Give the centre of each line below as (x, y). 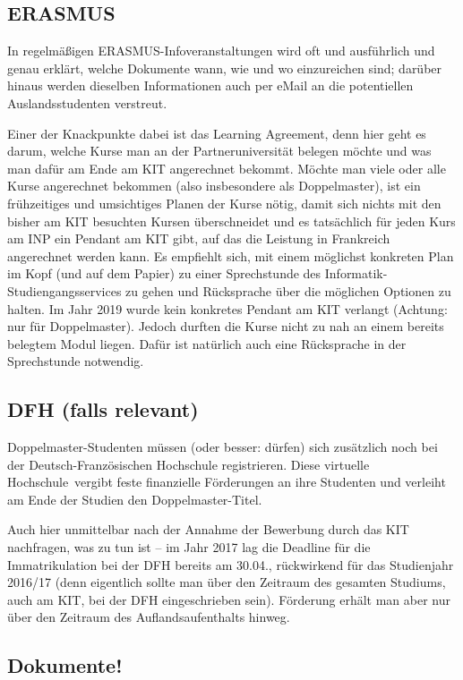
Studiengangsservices (64, 290)
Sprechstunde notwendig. (76, 361)
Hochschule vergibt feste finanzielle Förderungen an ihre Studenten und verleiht (227, 482)
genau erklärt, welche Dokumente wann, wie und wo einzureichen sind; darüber (225, 68)
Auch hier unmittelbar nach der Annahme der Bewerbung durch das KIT (208, 529)
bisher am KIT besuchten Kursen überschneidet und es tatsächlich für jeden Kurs (231, 221)
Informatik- (356, 273)
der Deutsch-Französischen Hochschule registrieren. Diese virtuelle (189, 464)
